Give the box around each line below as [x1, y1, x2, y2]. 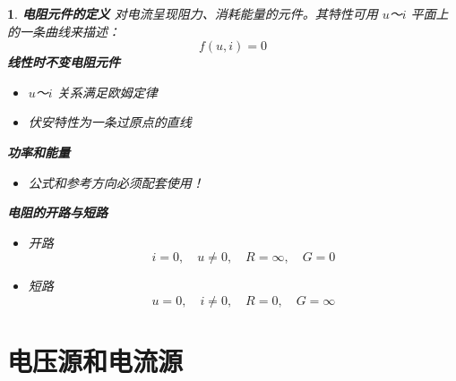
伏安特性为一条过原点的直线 [28, 113, 192, 131]
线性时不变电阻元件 [7, 53, 120, 72]
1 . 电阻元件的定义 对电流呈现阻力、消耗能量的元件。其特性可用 [7, 4, 378, 22]
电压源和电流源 [7, 343, 184, 379]
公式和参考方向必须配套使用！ [28, 173, 204, 191]
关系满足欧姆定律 [56, 82, 158, 101]
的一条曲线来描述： [7, 21, 120, 40]
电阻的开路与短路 [7, 203, 108, 222]
